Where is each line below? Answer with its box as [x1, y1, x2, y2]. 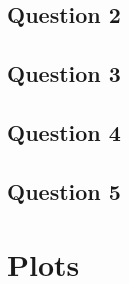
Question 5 [7, 175, 121, 206]
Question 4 [7, 116, 121, 147]
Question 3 [7, 58, 121, 89]
